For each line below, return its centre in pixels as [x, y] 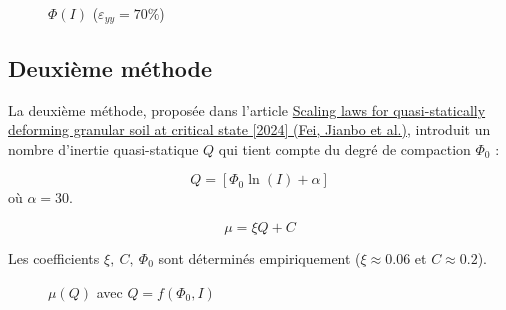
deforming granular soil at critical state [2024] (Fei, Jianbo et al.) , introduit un [249, 129]
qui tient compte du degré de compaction [344, 148]
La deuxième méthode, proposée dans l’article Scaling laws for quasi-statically [247, 109]
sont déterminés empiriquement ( [259, 258]
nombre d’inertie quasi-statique [103, 148]
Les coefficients [54, 258]
